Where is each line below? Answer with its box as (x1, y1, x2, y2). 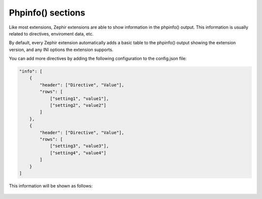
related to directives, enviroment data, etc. (9, 31, 94, 36)
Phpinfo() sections (9, 7, 85, 18)
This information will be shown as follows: (9, 182, 93, 189)
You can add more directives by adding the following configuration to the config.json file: (9, 56, 187, 62)
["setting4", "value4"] (49, 150, 107, 155)
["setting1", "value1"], (49, 96, 109, 101)
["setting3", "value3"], (49, 143, 109, 149)
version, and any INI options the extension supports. (9, 47, 114, 52)
